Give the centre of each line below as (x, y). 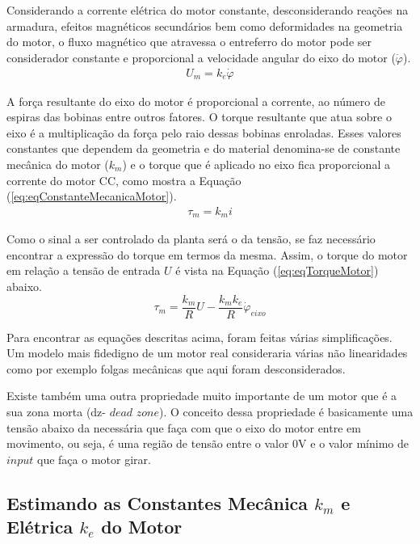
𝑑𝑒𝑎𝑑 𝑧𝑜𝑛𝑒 (134, 413)
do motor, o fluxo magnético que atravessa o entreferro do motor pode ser (189, 42)
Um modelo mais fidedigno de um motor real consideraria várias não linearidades (207, 353)
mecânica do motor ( (58, 164)
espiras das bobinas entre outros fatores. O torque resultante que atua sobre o (199, 117)
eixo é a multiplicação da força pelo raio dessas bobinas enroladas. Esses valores (204, 132)
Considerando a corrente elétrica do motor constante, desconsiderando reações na (208, 10)
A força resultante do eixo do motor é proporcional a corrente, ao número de (196, 101)
